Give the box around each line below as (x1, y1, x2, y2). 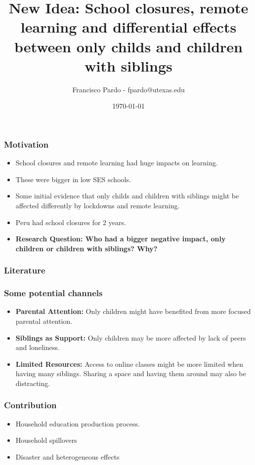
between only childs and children (14, 36, 243, 56)
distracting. (15, 378, 50, 388)
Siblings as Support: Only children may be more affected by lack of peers (15, 332, 246, 343)
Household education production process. (15, 418, 140, 428)
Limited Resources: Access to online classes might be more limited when (15, 358, 244, 369)
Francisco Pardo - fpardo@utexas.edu (72, 84, 185, 94)
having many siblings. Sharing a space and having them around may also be (15, 368, 246, 379)
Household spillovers (15, 435, 77, 445)
